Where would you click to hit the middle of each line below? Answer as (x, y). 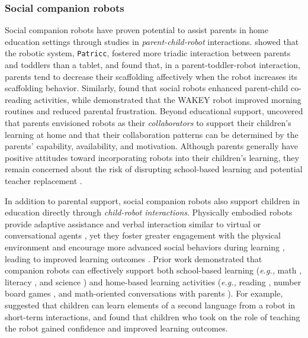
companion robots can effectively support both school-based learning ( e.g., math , (153, 270)
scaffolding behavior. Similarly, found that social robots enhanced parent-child (147, 88)
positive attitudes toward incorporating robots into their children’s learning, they (152, 157)
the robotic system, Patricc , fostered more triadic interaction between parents (148, 53)
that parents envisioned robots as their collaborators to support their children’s (148, 123)
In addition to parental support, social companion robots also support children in (153, 200)
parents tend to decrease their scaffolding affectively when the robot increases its (151, 76)
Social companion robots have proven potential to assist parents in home (137, 30)
